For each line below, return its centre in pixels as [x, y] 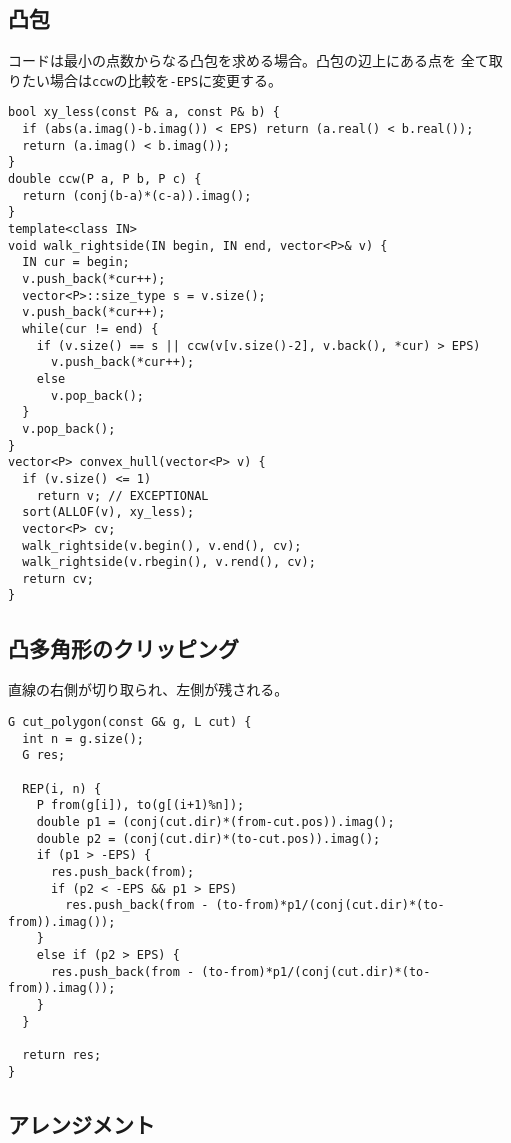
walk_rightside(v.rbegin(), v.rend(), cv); [169, 562]
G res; [44, 755]
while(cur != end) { [90, 328]
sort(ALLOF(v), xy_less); [108, 512]
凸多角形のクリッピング [123, 647]
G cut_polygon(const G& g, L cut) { [130, 721]
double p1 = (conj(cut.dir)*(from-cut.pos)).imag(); [215, 821]
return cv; [58, 578]
